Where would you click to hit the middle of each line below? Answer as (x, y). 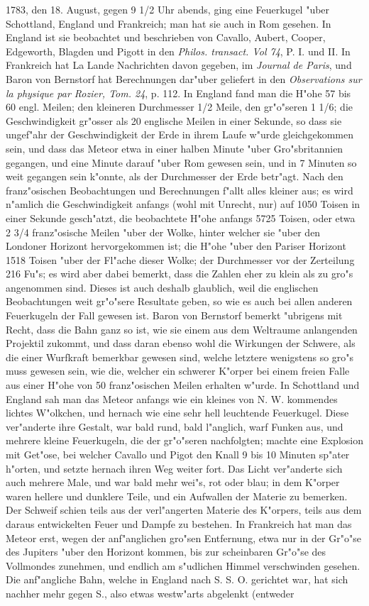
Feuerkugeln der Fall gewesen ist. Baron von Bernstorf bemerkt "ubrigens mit (174, 315)
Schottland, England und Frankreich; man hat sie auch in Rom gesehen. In (169, 23)
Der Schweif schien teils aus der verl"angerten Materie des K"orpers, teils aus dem (184, 510)
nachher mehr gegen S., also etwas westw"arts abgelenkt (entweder (150, 593)
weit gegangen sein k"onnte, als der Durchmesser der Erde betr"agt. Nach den (175, 176)
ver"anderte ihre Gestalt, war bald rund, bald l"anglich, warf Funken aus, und (175, 426)
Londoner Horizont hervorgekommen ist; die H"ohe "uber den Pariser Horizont (176, 246)
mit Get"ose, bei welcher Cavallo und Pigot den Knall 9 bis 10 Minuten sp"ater (178, 454)
